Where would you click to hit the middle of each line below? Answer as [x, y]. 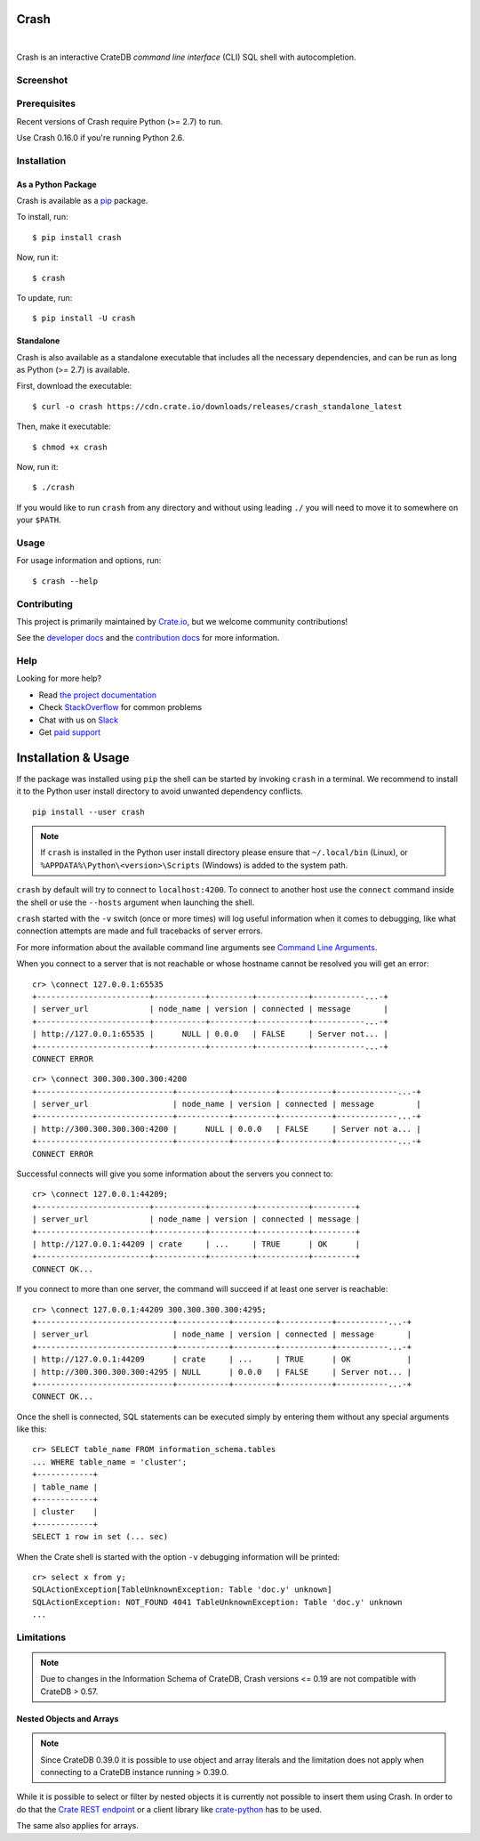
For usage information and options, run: [89, 561]
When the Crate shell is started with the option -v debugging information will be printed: [178, 1556]
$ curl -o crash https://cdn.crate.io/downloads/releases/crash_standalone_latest [217, 406]
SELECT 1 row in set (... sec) [100, 1537]
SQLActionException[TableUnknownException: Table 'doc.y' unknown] [182, 1590]
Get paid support [70, 732]
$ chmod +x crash [70, 447]
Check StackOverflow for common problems [120, 707]
